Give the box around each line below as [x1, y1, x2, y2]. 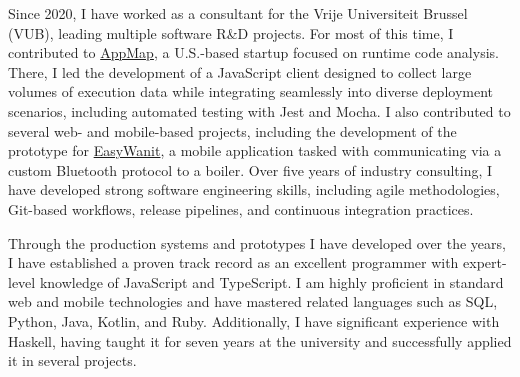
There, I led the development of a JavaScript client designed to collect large [8, 61, 472, 82]
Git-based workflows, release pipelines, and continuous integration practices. [8, 198, 474, 219]
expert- [463, 252, 507, 273]
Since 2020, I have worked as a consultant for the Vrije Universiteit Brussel [8, 3, 468, 23]
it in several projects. [8, 350, 137, 371]
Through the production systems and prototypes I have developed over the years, [8, 232, 506, 253]
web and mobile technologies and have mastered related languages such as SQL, [8, 291, 498, 312]
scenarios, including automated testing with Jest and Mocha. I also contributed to [8, 100, 511, 121]
